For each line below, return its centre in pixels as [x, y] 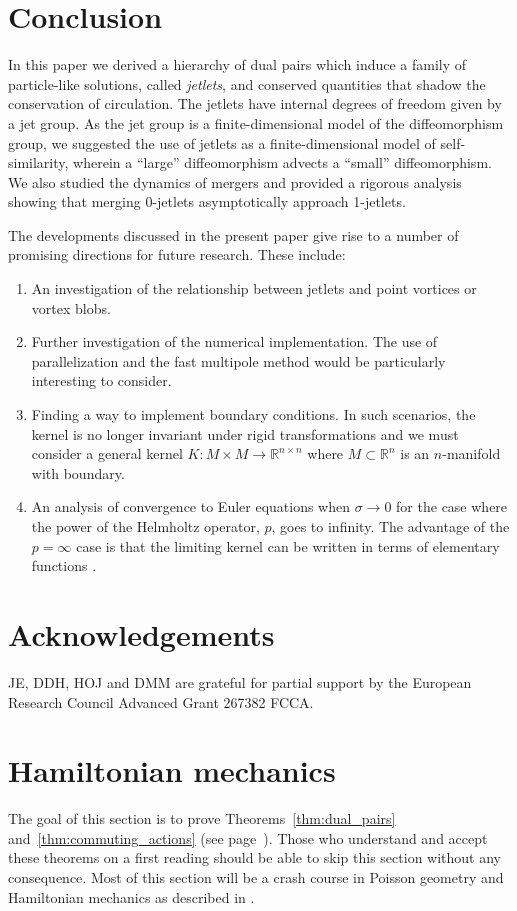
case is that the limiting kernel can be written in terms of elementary [288, 545]
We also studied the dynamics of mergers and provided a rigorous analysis [235, 181]
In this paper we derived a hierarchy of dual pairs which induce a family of [237, 64]
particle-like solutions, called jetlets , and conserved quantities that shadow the [247, 83]
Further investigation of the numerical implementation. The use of [234, 341]
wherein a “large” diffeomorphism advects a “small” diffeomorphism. [282, 162]
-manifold [471, 453]
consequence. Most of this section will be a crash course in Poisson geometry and [256, 877]
